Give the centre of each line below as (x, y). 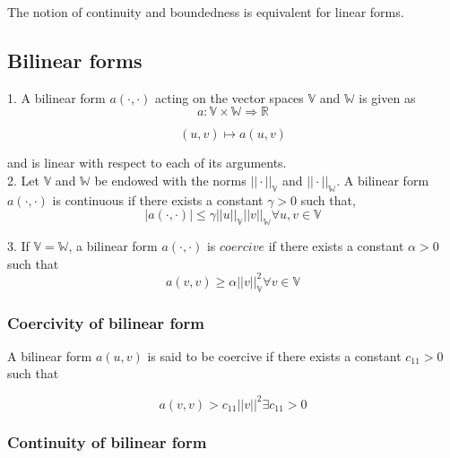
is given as (387, 97)
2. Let (23, 180)
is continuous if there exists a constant (158, 199)
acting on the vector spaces (229, 97)
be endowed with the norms (170, 180)
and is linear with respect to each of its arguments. (147, 163)
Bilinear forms (75, 60)
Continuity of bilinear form (107, 442)
